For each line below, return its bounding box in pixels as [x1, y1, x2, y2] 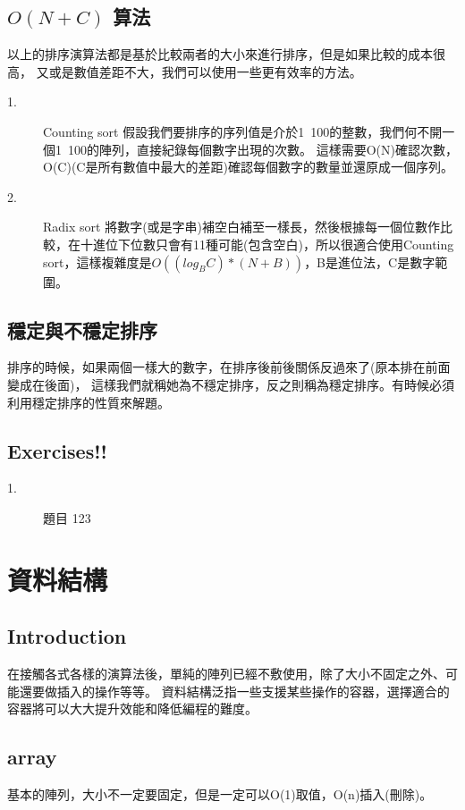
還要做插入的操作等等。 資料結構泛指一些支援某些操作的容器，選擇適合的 [19, 681, 450, 700]
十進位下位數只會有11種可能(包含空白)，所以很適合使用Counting [80, 234, 454, 253]
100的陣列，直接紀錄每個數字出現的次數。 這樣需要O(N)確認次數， [67, 139, 458, 158]
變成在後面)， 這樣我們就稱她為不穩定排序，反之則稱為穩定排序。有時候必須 [7, 375, 455, 393]
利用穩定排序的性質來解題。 [7, 392, 170, 411]
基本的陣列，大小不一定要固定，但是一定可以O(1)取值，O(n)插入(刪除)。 [7, 785, 433, 804]
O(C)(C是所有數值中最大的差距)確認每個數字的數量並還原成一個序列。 [43, 157, 453, 176]
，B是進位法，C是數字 [304, 252, 435, 271]
